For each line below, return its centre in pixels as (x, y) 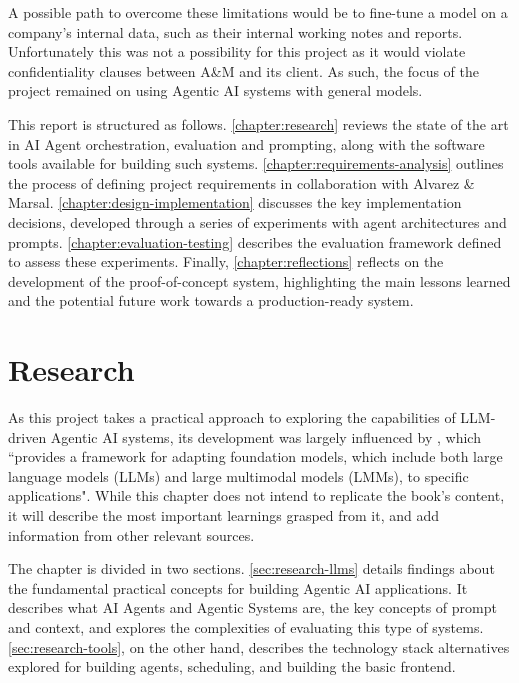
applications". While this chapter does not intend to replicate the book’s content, (256, 495)
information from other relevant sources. (131, 534)
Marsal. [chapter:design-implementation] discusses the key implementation (235, 202)
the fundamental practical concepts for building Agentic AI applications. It (238, 587)
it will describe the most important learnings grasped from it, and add (224, 515)
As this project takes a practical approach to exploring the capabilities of (232, 417)
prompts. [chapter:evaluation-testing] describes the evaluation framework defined (255, 241)
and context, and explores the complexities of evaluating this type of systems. (246, 626)
